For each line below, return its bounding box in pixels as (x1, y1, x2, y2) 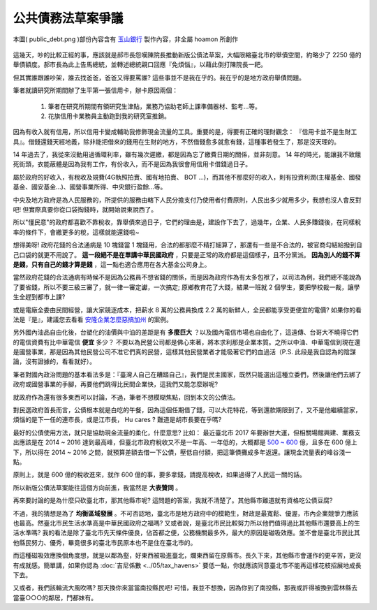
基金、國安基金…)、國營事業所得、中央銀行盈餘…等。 (13, 182, 167, 191)
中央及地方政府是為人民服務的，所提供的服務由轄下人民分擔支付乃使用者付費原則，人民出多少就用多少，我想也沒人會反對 (13, 196, 362, 204)
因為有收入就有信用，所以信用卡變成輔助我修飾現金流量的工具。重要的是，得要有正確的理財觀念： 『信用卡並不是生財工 (13, 128, 357, 136)
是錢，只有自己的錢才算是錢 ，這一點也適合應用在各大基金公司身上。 (13, 260, 211, 268)
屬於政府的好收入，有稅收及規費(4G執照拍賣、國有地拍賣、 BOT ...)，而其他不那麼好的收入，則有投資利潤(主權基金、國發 (13, 173, 362, 181)
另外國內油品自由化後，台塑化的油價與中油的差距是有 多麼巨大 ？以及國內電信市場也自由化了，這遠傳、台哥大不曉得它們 (13, 328, 359, 337)
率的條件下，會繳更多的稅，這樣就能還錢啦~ (13, 228, 140, 236)
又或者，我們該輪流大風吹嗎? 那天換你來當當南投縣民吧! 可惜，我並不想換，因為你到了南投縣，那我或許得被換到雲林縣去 (13, 583, 358, 592)
